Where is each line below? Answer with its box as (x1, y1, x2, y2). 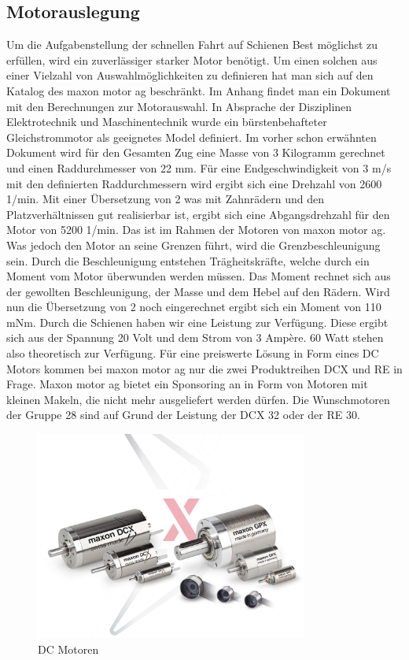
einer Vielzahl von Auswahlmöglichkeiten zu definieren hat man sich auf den (6, 67, 374, 83)
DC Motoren (38, 640, 99, 657)
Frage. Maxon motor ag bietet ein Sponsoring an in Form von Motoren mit (6, 376, 368, 392)
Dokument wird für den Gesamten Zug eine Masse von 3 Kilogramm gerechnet (6, 144, 385, 161)
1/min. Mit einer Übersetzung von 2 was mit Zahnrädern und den (6, 191, 324, 207)
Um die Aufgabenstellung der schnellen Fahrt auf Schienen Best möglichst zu (6, 36, 378, 53)
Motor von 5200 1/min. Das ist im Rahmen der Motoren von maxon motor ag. (6, 221, 386, 238)
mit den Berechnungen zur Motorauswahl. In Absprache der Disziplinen (6, 98, 352, 114)
